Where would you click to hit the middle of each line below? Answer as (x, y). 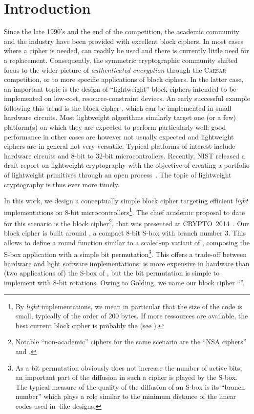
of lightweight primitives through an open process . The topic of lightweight (118, 175)
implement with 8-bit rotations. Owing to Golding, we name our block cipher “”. (124, 282)
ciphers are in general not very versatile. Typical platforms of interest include (120, 146)
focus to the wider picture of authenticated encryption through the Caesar (115, 69)
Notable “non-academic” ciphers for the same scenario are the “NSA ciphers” (131, 342)
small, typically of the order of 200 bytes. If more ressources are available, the (132, 316)
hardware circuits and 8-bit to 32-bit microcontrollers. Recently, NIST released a (125, 155)
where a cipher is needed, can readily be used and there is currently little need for (127, 50)
